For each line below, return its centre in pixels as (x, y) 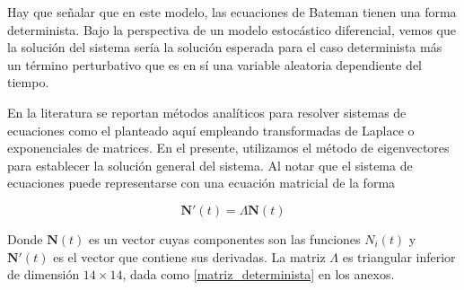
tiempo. (28, 82)
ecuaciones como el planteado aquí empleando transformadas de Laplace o (211, 130)
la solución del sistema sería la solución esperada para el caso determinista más (225, 47)
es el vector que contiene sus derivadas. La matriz (189, 256)
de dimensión (44, 274)
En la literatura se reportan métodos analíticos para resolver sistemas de (207, 112)
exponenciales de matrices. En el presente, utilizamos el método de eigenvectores (228, 148)
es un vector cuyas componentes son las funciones (224, 238)
